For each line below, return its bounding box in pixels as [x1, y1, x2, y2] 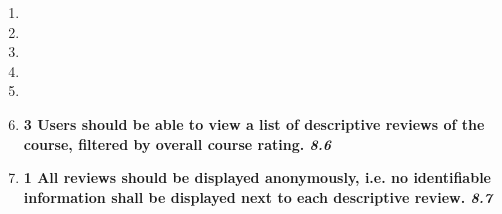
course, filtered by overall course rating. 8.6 [23, 133, 332, 154]
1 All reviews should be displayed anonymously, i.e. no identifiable [23, 167, 491, 188]
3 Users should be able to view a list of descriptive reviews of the [23, 113, 485, 134]
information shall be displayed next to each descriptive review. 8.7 [23, 186, 493, 207]
